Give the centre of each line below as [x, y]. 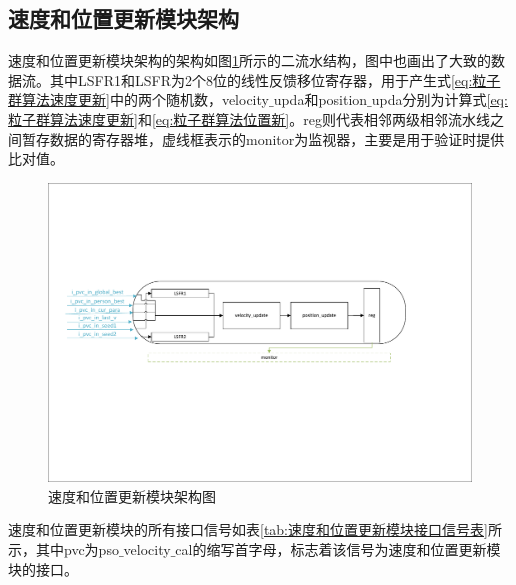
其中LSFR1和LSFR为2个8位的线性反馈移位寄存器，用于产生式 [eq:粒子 [275, 79]
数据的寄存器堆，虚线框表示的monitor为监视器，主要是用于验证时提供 [277, 138]
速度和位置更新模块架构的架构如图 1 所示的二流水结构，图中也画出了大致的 [249, 60]
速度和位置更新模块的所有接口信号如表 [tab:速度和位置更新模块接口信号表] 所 [255, 529]
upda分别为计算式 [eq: [439, 99]
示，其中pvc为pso [63, 548]
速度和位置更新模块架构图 [132, 495]
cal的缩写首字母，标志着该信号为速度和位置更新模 [338, 548]
